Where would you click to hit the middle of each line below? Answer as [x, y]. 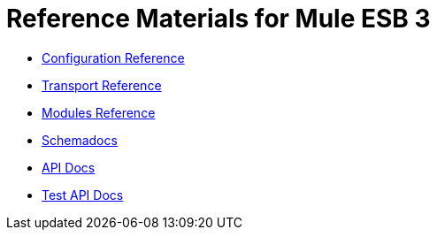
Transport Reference [102, 85]
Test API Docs [83, 195]
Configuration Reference [113, 57]
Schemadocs [80, 140]
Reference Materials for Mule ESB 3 [218, 19]
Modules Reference [99, 112]
